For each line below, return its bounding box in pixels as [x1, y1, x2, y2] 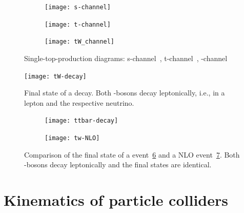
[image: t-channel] [45, 21, 111, 28]
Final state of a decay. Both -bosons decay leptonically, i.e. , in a [24, 87, 225, 98]
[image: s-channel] [45, 4, 111, 11]
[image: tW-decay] [24, 72, 87, 80]
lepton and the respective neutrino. [24, 97, 134, 108]
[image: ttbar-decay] [45, 117, 118, 125]
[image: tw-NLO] [45, 134, 100, 142]
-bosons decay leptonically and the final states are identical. [24, 159, 212, 170]
